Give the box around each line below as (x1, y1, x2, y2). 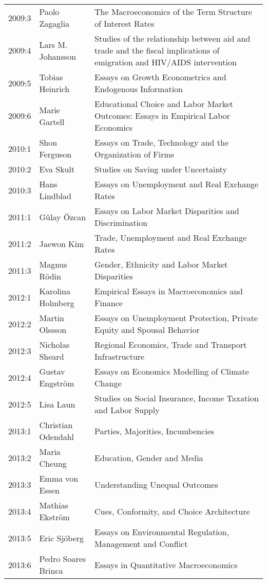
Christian (39, 419, 73, 431)
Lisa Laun (39, 398, 75, 410)
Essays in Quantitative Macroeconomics (94, 558, 238, 571)
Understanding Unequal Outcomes (94, 478, 218, 490)
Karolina (39, 285, 70, 297)
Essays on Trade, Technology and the (94, 136, 229, 148)
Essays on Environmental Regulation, (94, 526, 229, 538)
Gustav (39, 365, 65, 377)
